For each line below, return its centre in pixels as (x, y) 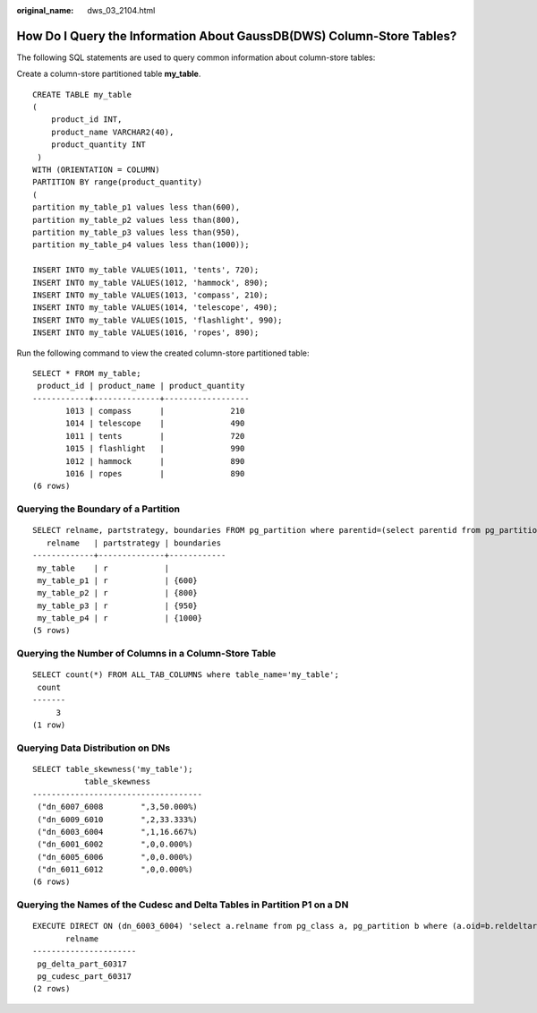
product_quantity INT (98, 145)
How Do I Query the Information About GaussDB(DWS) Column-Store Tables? (237, 36)
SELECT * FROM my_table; (87, 373)
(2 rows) (51, 989)
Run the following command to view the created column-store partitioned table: (163, 353)
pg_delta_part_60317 (82, 964)
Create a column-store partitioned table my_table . (109, 74)
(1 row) (49, 725)
